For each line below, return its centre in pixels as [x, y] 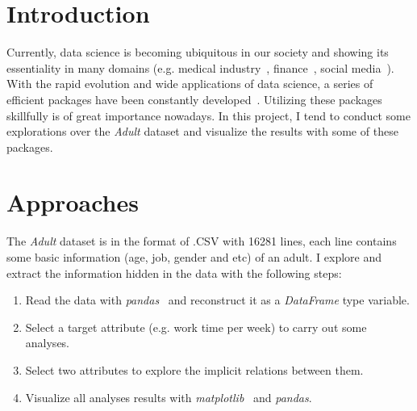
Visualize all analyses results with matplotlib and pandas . [169, 397]
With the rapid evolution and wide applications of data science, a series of [190, 84]
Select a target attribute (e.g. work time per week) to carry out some [196, 327]
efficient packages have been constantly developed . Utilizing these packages [194, 99]
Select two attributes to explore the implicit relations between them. [194, 369]
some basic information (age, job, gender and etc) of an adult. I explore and [194, 257]
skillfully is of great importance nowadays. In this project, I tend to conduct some [209, 115]
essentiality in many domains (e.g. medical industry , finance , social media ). [200, 67]
